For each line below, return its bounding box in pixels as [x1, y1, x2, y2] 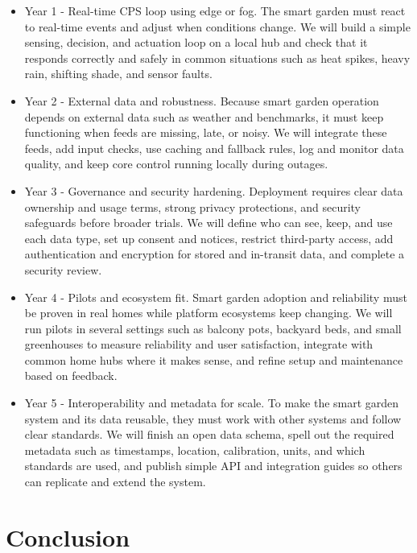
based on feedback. [24, 367, 118, 384]
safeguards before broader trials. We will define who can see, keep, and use [24, 214, 393, 231]
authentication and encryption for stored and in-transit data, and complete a [24, 246, 405, 262]
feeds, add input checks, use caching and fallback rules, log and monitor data [24, 139, 404, 156]
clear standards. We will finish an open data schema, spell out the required [24, 426, 394, 443]
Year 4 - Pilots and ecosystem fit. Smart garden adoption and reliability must [24, 288, 407, 305]
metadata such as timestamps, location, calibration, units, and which [24, 441, 365, 458]
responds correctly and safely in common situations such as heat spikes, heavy [24, 49, 411, 66]
